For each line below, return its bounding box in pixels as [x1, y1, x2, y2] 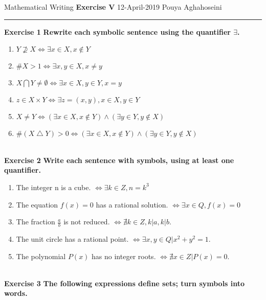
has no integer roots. [92, 250, 156, 261]
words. [4, 288, 28, 298]
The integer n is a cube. [16, 181, 91, 192]
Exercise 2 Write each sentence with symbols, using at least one [4, 154, 234, 165]
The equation [16, 199, 58, 210]
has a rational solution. [96, 199, 168, 210]
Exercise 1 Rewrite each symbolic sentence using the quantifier [4, 26, 231, 37]
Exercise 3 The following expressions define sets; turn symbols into [4, 278, 245, 288]
